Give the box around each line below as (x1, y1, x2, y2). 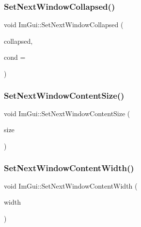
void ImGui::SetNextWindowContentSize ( (4, 108, 130, 118)
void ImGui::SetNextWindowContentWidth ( (4, 180, 138, 191)
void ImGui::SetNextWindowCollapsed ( (4, 19, 124, 30)
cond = (4, 52, 26, 62)
